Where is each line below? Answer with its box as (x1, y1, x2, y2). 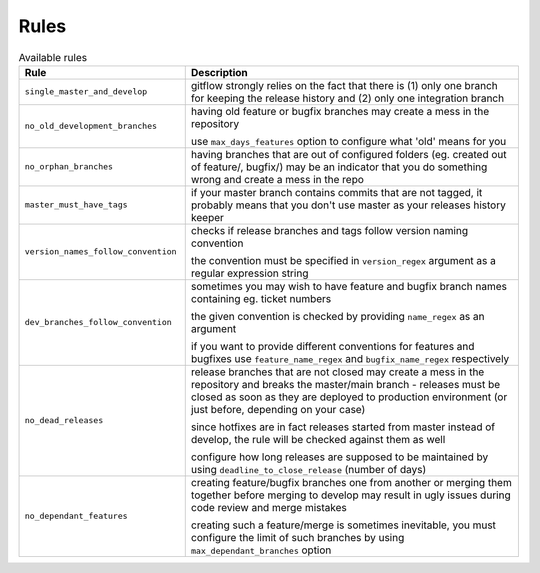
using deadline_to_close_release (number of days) (190, 462, 427, 476)
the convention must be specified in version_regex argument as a (190, 253, 497, 267)
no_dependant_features (24, 511, 129, 522)
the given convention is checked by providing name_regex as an (190, 309, 485, 323)
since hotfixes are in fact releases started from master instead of (190, 420, 495, 434)
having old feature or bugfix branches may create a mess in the (190, 104, 490, 118)
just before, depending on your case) (190, 402, 366, 416)
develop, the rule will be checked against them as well (190, 432, 446, 446)
